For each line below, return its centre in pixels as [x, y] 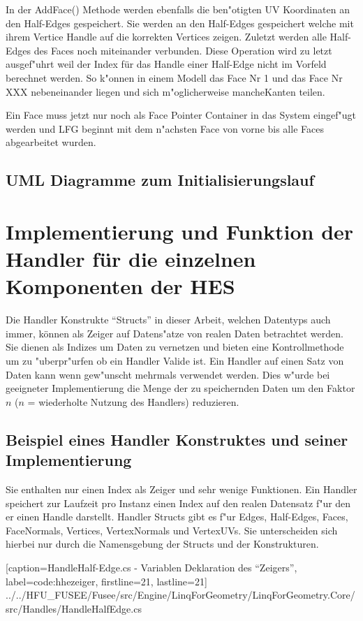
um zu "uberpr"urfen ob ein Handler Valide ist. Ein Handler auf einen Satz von [175, 360]
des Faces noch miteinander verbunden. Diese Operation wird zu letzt [183, 50]
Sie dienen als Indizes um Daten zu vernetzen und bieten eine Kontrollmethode [175, 347]
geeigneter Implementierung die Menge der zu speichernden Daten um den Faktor [180, 388]
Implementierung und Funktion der [180, 231]
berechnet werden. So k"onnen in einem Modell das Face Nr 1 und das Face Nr [174, 77]
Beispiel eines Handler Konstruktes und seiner [177, 439]
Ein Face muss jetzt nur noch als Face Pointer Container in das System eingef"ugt [181, 115]
